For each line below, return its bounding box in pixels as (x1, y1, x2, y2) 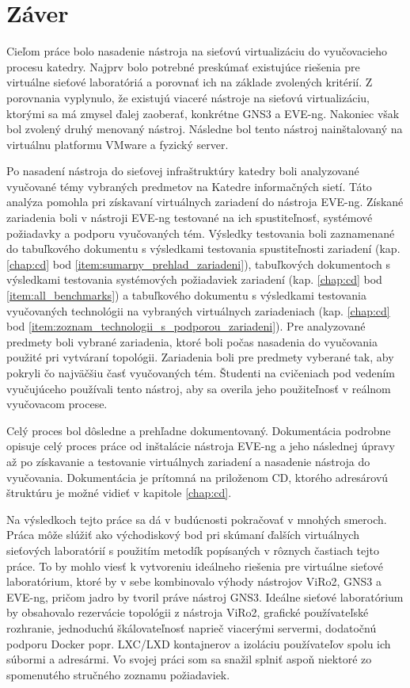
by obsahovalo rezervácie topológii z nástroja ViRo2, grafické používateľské (6, 604, 369, 621)
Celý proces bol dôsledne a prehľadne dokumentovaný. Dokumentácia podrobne (6, 422, 391, 438)
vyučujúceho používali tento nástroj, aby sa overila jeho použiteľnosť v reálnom (6, 380, 391, 396)
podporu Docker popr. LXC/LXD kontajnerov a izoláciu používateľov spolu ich (6, 635, 391, 652)
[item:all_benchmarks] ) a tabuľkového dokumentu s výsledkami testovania (6, 287, 366, 304)
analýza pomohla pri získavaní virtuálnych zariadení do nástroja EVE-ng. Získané (6, 193, 404, 210)
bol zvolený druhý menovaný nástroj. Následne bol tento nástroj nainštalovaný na (6, 120, 403, 137)
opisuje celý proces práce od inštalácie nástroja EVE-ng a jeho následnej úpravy (6, 438, 395, 454)
